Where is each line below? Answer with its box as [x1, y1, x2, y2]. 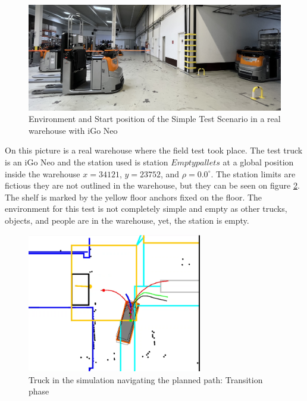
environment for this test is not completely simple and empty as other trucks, [5, 202, 287, 215]
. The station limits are [211, 167, 296, 180]
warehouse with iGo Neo [29, 124, 118, 136]
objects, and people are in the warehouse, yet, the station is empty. [5, 214, 249, 226]
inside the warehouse [5, 167, 80, 180]
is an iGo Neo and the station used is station [5, 156, 168, 168]
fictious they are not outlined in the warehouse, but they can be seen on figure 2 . [5, 179, 300, 192]
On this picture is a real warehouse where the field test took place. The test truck [5, 144, 303, 156]
